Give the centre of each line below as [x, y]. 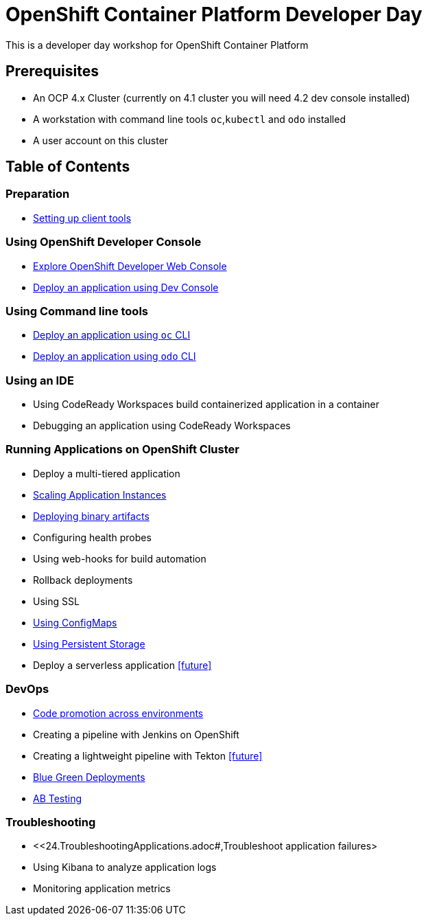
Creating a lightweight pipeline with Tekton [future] [148, 755]
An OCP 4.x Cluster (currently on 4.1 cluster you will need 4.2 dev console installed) [222, 98]
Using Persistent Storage [89, 644]
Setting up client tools [82, 218]
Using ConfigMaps [75, 622]
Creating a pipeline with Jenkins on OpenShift [136, 734]
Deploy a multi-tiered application [107, 473]
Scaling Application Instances [100, 494]
